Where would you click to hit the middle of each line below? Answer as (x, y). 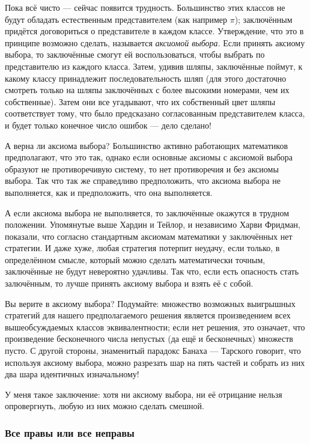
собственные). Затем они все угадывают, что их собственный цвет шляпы (140, 101)
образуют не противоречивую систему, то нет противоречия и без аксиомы (142, 169)
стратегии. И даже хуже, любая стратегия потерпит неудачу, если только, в (142, 248)
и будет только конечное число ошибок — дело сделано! (108, 125)
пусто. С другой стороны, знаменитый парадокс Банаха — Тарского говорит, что (153, 351)
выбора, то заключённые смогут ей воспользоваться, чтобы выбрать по (135, 54)
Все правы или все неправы (70, 432)
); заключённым (263, 19)
